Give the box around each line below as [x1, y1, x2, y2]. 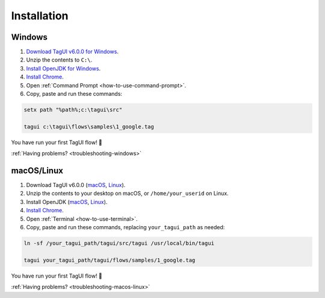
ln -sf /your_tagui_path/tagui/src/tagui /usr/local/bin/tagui [23, 240, 215, 247]
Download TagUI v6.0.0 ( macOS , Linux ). [26, 182, 126, 189]
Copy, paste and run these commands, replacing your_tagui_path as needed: [26, 224, 225, 231]
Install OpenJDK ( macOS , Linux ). [26, 198, 108, 205]
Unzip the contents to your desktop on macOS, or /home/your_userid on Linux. [26, 190, 229, 197]
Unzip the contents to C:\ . [26, 56, 93, 63]
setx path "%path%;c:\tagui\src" [23, 106, 123, 113]
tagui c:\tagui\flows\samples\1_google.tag [23, 123, 155, 130]
